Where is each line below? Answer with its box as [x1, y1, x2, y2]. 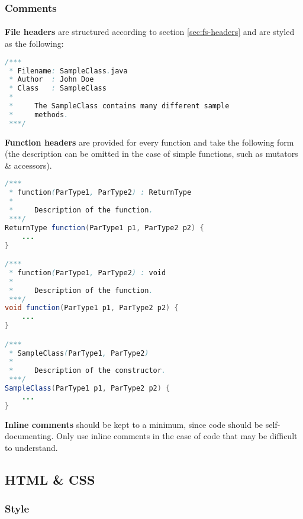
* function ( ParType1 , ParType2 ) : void [9, 268, 166, 277]
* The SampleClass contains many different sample [9, 102, 230, 110]
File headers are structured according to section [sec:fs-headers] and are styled [5, 25, 295, 38]
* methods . [9, 110, 69, 119]
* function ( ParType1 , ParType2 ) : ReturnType [9, 188, 192, 197]
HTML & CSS [5, 470, 95, 488]
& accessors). [5, 159, 52, 171]
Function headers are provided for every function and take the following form [5, 136, 294, 148]
